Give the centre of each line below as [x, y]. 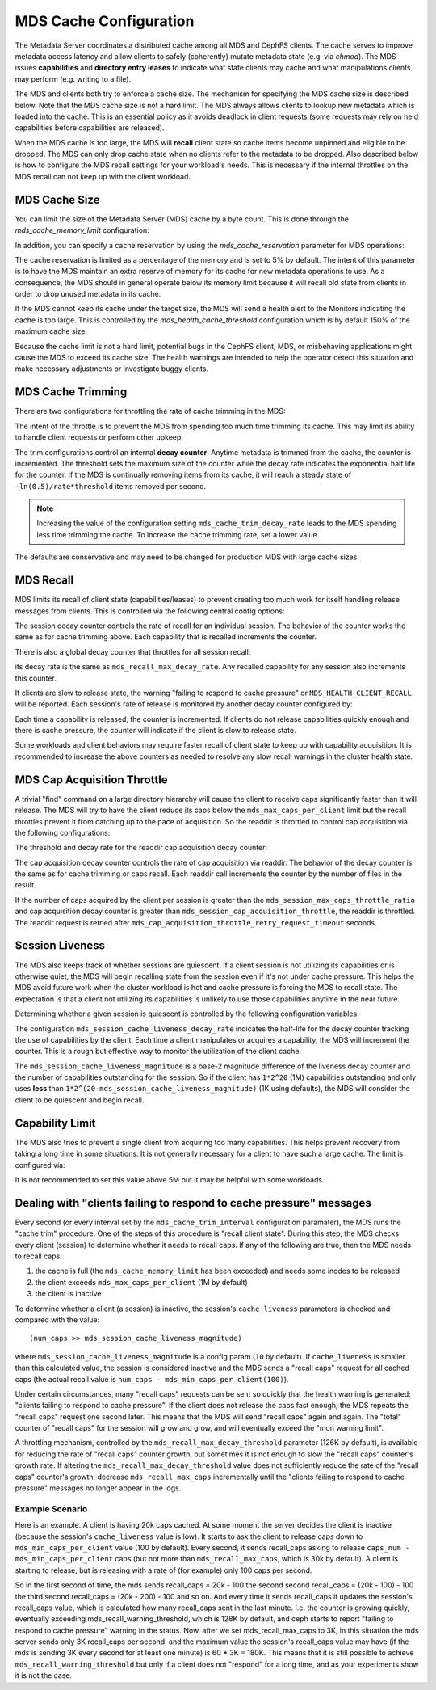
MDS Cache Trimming [71, 392]
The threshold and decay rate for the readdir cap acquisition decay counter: [141, 848]
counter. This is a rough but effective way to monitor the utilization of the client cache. [158, 1052]
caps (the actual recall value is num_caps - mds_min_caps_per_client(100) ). [152, 1379]
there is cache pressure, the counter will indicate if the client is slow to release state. [155, 731]
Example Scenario [51, 1509]
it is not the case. [44, 1675]
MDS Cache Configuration [105, 21]
